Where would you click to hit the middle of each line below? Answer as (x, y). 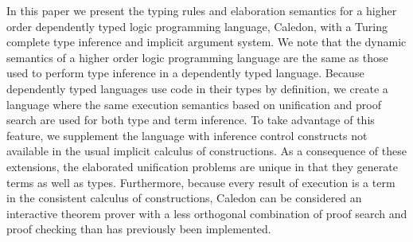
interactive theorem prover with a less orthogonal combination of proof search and (207, 213)
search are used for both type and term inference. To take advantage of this (191, 120)
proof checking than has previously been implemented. (139, 229)
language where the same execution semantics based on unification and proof (194, 104)
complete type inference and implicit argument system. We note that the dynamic (206, 42)
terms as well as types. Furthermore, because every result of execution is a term (201, 182)
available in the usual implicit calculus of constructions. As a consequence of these (206, 151)
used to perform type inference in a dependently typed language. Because (185, 73)
